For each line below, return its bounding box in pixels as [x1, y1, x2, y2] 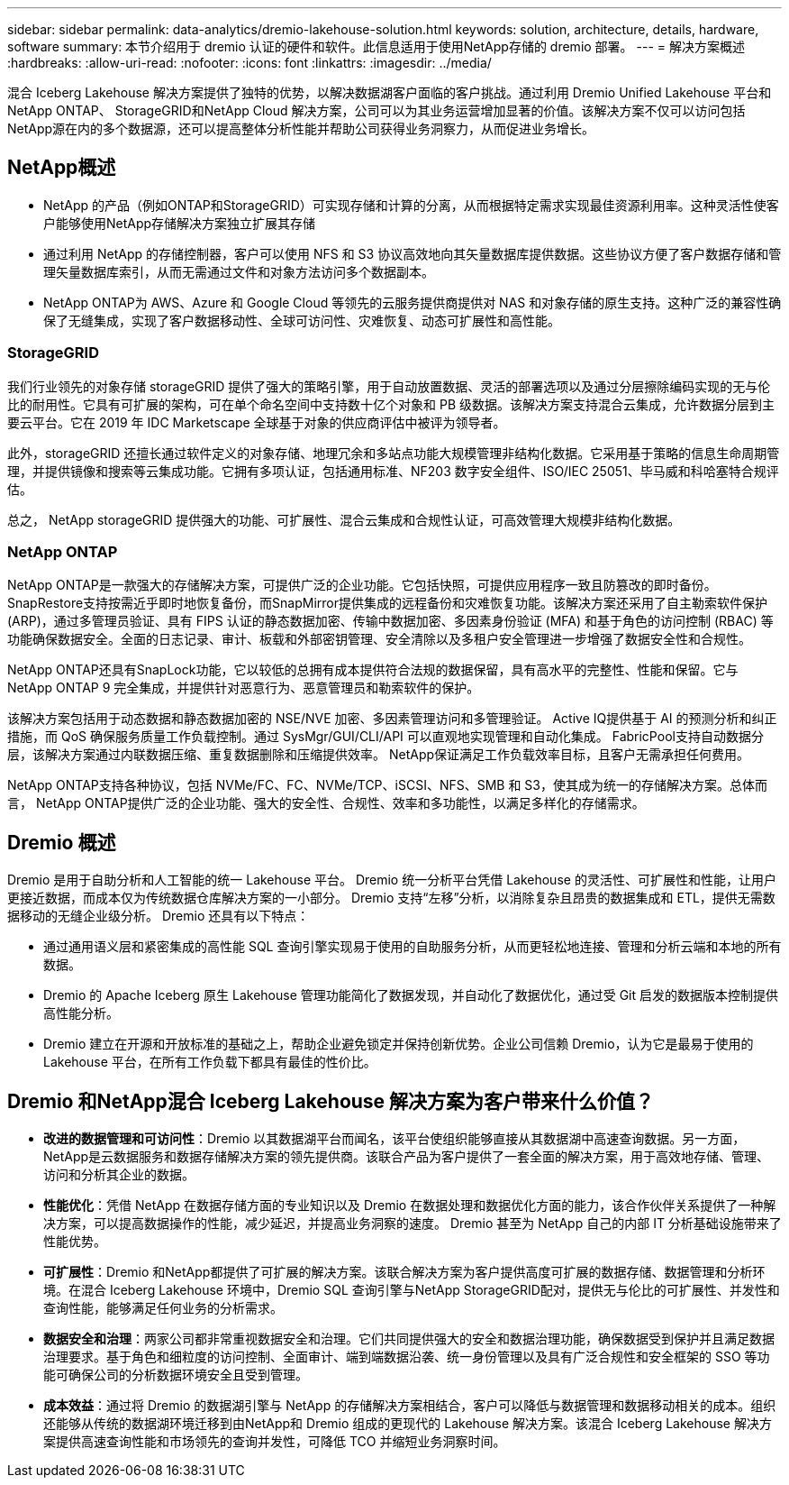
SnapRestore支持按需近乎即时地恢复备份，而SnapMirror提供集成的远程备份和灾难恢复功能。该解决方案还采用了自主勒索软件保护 [7, 595, 767, 611]
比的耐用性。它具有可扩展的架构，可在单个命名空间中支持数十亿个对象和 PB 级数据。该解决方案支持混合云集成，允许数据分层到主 [7, 396, 775, 412]
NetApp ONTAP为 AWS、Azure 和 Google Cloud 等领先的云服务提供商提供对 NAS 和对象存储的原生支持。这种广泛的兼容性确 [43, 294, 782, 310]
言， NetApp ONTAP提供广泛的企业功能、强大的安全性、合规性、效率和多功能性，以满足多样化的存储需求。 [7, 795, 645, 811]
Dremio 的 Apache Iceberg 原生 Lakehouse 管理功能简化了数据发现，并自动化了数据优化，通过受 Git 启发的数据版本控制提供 [43, 987, 779, 1004]
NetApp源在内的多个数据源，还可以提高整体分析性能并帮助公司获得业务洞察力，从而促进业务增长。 [7, 121, 595, 136]
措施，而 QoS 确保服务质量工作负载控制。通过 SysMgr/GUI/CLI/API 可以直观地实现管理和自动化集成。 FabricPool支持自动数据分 [7, 729, 764, 745]
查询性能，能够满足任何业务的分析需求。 [43, 1300, 283, 1316]
